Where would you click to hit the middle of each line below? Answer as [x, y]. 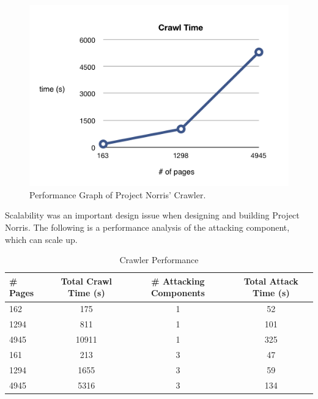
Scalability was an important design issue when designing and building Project [152, 215]
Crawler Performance [159, 260]
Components [178, 293]
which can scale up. [41, 239]
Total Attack [271, 281]
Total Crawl [87, 281]
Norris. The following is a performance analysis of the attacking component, [147, 227]
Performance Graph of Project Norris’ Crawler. [118, 194]
